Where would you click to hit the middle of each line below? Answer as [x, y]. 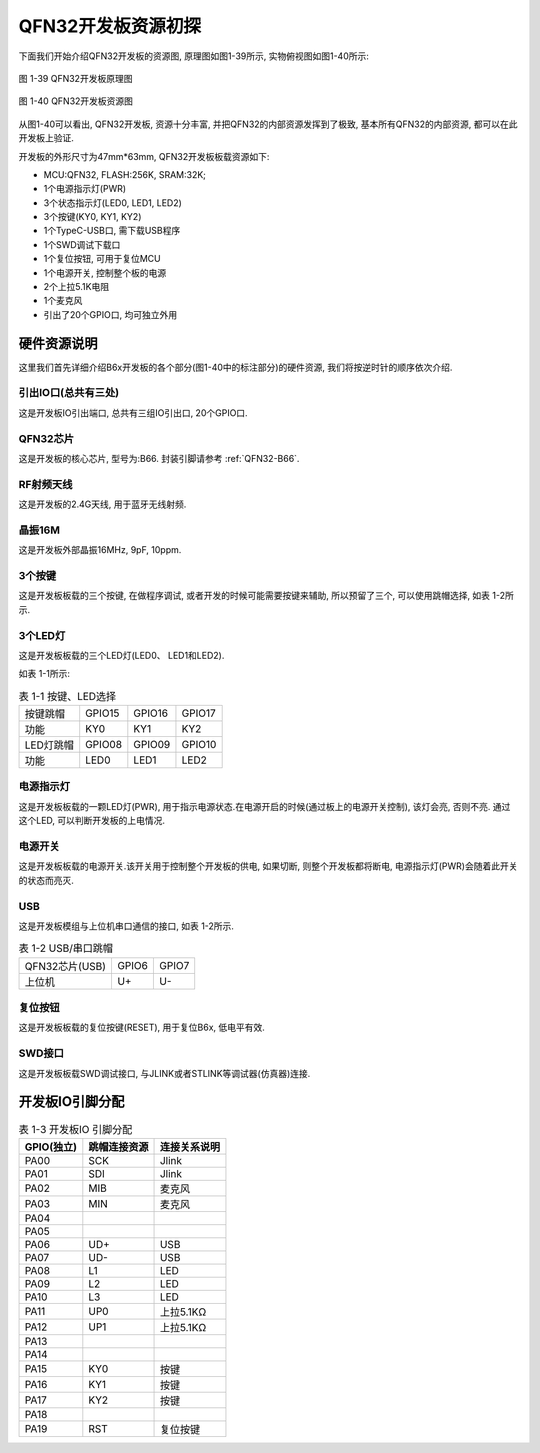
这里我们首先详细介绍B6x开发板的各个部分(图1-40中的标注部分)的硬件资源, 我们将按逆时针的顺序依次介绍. [235, 367]
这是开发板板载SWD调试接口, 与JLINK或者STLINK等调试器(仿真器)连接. [164, 1073]
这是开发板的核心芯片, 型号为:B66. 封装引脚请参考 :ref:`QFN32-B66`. [159, 458]
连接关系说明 [189, 1147]
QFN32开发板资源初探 [110, 26]
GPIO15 [102, 713]
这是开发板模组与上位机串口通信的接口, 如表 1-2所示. [126, 926]
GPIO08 [104, 745]
